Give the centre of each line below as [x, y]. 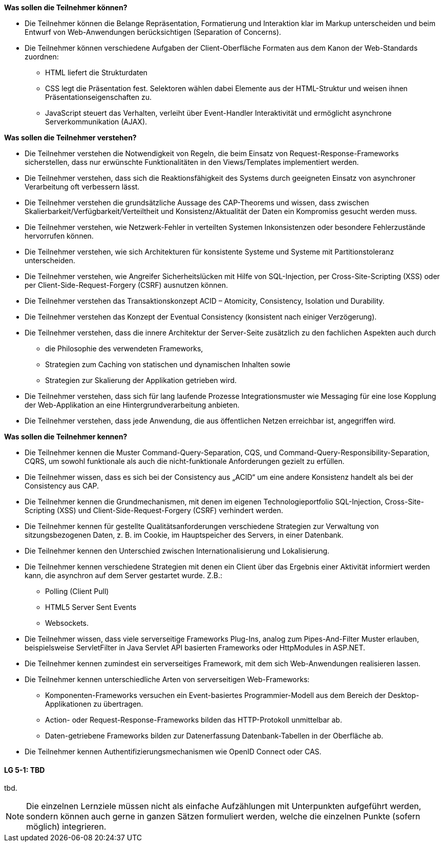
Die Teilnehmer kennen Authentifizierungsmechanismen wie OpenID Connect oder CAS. [173, 752]
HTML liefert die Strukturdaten [96, 72]
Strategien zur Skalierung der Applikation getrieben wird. [141, 380]
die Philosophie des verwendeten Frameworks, [124, 348]
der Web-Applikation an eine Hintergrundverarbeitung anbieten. [132, 405]
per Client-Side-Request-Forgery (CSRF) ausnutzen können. [126, 285]
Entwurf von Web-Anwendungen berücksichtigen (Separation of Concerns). [153, 32]
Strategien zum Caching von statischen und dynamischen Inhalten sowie [168, 364]
